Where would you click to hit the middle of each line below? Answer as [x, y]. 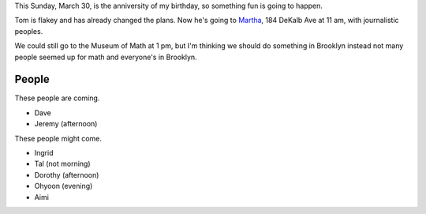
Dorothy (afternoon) [67, 175]
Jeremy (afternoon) [66, 124]
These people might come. [58, 138]
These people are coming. [57, 98]
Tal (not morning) [62, 164]
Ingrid [44, 153]
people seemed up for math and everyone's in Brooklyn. [106, 57]
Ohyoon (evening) [64, 186]
